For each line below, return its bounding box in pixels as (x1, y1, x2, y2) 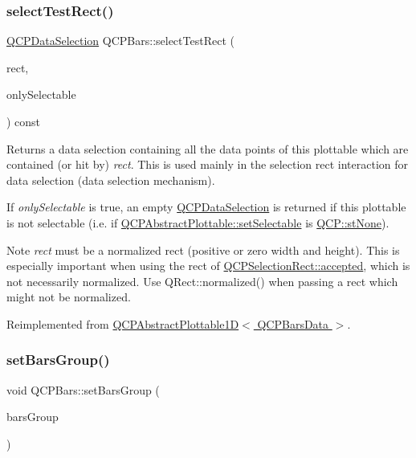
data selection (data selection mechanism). (6, 171, 215, 188)
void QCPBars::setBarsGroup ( (6, 381, 160, 398)
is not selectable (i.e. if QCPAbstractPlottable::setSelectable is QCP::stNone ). (6, 214, 389, 231)
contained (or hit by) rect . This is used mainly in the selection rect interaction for (6, 156, 409, 173)
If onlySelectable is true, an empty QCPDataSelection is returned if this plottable (6, 198, 406, 215)
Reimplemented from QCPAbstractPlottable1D (6, 315, 239, 332)
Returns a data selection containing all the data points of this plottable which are (6, 140, 409, 157)
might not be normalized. (6, 288, 131, 305)
